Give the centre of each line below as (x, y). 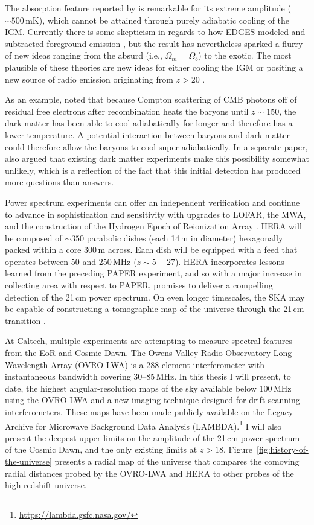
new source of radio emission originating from (89, 79)
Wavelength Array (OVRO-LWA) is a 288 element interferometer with (135, 364)
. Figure (238, 449)
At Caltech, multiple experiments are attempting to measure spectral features (149, 341)
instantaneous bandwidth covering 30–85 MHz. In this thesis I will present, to (148, 376)
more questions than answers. (59, 182)
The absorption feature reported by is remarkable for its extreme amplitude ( (148, 8)
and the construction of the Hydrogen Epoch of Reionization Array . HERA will (153, 226)
